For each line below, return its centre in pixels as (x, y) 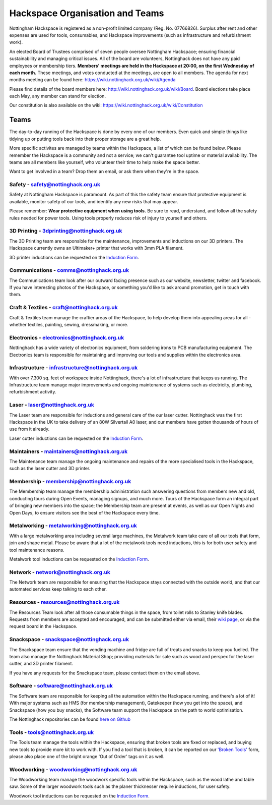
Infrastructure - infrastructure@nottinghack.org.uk (74, 368)
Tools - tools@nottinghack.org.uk (52, 732)
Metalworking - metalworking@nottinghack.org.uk (73, 526)
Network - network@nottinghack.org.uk (60, 572)
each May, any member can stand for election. (57, 96)
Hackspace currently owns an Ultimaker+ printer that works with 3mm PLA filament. (96, 248)
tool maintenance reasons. (37, 550)
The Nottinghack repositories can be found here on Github (70, 719)
